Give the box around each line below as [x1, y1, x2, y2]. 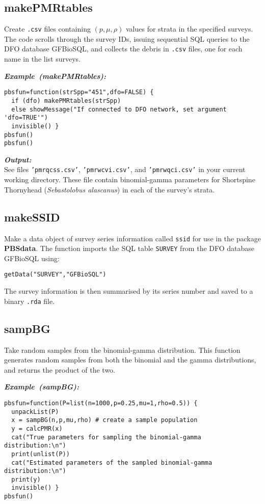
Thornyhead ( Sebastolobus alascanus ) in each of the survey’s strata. [4, 184, 215, 194]
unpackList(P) [11, 408, 59, 415]
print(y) [11, 475, 41, 483]
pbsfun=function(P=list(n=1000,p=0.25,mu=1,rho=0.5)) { [4, 399, 198, 407]
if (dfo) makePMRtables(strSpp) [11, 97, 121, 104]
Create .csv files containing [4, 23, 91, 34]
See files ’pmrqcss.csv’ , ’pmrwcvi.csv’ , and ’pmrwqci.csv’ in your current [4, 164, 246, 175]
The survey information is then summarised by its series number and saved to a [4, 286, 253, 296]
